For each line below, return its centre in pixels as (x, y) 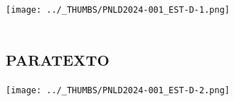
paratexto (58, 57)
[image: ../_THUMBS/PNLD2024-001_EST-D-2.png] (118, 90)
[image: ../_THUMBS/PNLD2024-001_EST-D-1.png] (118, 10)
